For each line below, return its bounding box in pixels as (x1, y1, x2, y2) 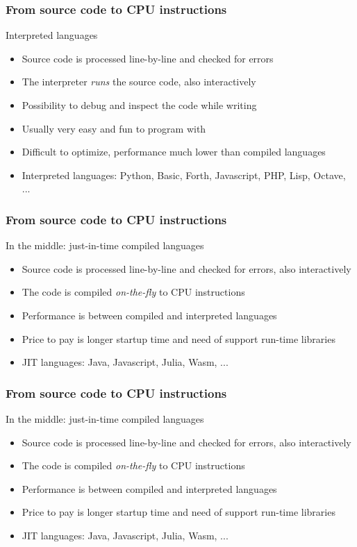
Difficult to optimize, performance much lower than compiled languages (22, 144, 326, 159)
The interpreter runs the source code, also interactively (22, 74, 256, 89)
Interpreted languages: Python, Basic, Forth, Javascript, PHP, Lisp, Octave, (22, 167, 346, 182)
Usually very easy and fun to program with (22, 121, 206, 135)
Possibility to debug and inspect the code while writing (22, 98, 257, 112)
